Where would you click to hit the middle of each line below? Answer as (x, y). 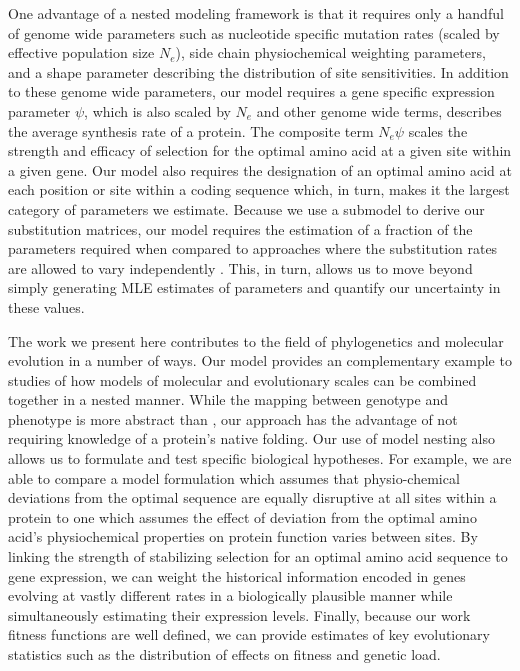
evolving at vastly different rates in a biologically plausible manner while (230, 595)
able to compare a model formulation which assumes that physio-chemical (234, 477)
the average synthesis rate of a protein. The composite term (191, 130)
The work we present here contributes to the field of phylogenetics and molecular (256, 340)
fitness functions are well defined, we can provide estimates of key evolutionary (249, 634)
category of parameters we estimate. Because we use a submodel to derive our (246, 208)
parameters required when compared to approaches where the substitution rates (253, 248)
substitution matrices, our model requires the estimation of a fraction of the (240, 228)
